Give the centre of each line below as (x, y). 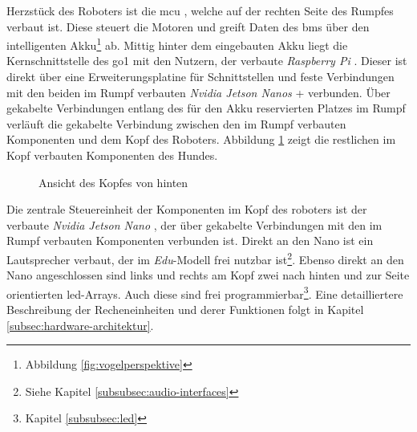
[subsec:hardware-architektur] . (80, 325)
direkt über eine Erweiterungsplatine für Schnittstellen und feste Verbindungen (200, 77)
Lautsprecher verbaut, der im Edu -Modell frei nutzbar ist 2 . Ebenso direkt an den (205, 258)
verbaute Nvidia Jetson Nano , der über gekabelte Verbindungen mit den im (194, 224)
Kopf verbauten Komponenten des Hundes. (112, 155)
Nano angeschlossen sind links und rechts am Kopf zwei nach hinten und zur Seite (208, 275)
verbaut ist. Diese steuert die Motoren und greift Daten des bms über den (188, 26)
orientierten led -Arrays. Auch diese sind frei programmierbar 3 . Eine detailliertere (205, 292)
